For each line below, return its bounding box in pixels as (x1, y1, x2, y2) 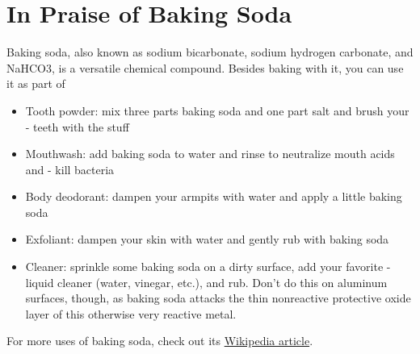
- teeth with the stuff (25, 118, 129, 135)
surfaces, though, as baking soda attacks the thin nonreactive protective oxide (25, 289, 411, 306)
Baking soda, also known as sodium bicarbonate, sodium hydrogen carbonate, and (6, 44, 414, 60)
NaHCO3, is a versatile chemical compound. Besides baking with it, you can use (6, 59, 404, 76)
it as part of (6, 75, 65, 92)
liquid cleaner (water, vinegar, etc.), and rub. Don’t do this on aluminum (25, 273, 388, 290)
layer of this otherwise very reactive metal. (25, 305, 237, 322)
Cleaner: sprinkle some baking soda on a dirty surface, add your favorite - (25, 258, 391, 275)
